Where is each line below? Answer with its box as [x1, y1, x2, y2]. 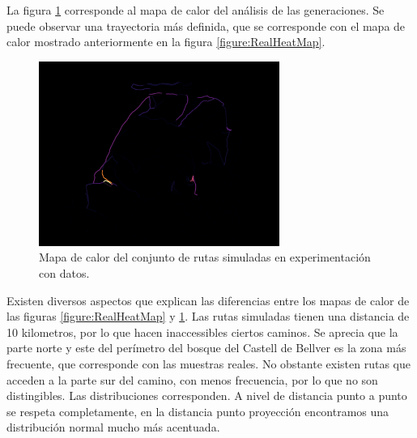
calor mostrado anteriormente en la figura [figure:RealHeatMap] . [6, 33, 326, 50]
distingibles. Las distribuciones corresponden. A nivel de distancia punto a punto [6, 387, 407, 404]
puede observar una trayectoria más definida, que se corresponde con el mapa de [6, 17, 406, 34]
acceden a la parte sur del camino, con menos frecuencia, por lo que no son [6, 371, 378, 388]
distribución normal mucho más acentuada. [6, 419, 220, 436]
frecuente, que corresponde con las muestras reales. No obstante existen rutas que [6, 355, 411, 372]
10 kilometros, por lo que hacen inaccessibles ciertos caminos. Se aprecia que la [6, 323, 398, 340]
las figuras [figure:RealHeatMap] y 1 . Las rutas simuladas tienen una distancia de [6, 308, 410, 325]
